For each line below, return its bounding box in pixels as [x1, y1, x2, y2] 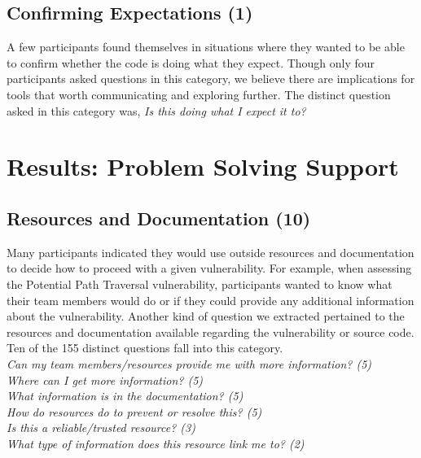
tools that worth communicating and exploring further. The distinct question [7, 85, 391, 103]
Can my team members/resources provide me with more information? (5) [7, 355, 372, 372]
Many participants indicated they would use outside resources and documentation [7, 243, 414, 260]
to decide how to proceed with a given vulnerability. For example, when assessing [7, 260, 412, 277]
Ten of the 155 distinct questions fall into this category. [7, 339, 283, 356]
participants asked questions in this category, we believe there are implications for [7, 70, 415, 87]
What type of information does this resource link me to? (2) [7, 434, 305, 451]
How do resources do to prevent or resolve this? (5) [7, 403, 262, 420]
